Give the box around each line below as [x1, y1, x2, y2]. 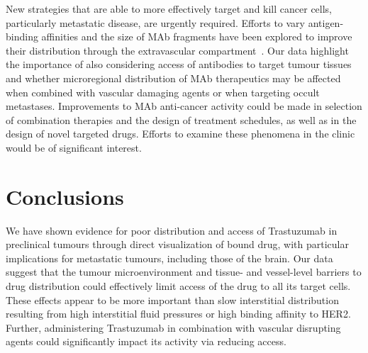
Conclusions [6, 181, 124, 211]
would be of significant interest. [6, 140, 142, 155]
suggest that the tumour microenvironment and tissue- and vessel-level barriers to [6, 264, 362, 279]
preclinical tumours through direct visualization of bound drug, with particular [6, 237, 349, 252]
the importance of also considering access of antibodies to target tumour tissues [6, 57, 352, 72]
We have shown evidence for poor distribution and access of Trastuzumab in [6, 223, 338, 237]
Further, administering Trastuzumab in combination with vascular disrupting [6, 320, 341, 335]
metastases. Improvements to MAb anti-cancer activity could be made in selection [6, 99, 362, 113]
